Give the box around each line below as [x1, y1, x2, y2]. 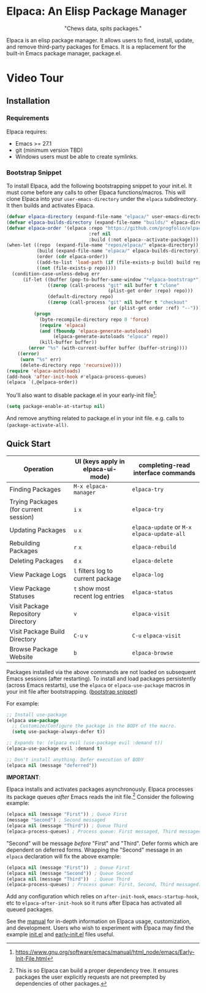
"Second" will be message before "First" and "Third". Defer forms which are [6, 839, 199, 847]
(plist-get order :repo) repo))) [107, 288, 193, 294]
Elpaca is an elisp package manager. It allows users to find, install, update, [6, 36, 194, 44]
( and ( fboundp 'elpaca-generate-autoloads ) [39, 328, 152, 334]
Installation [6, 95, 50, 106]
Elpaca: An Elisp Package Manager [6, 4, 187, 18]
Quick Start [6, 439, 51, 449]
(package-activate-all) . [6, 421, 69, 428]
